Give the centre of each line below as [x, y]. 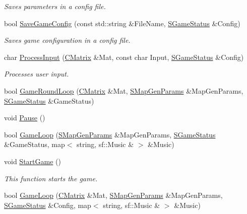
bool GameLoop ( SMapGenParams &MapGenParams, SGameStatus [110, 134]
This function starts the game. [51, 178]
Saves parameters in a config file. [55, 6]
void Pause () [25, 118]
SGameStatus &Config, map [48, 205]
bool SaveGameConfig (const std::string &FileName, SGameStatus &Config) [122, 23]
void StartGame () [33, 161]
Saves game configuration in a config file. [67, 40]
